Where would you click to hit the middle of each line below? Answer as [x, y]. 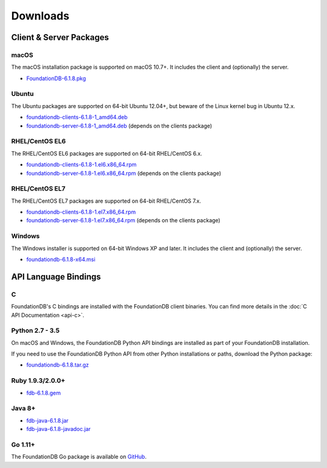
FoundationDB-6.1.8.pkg [56, 78]
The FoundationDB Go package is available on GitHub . [79, 457]
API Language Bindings [56, 276]
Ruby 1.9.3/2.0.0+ [38, 381]
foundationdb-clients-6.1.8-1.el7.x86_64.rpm [81, 212]
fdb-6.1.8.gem [44, 393]
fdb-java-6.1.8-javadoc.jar [58, 429]
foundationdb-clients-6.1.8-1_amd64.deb [77, 117]
